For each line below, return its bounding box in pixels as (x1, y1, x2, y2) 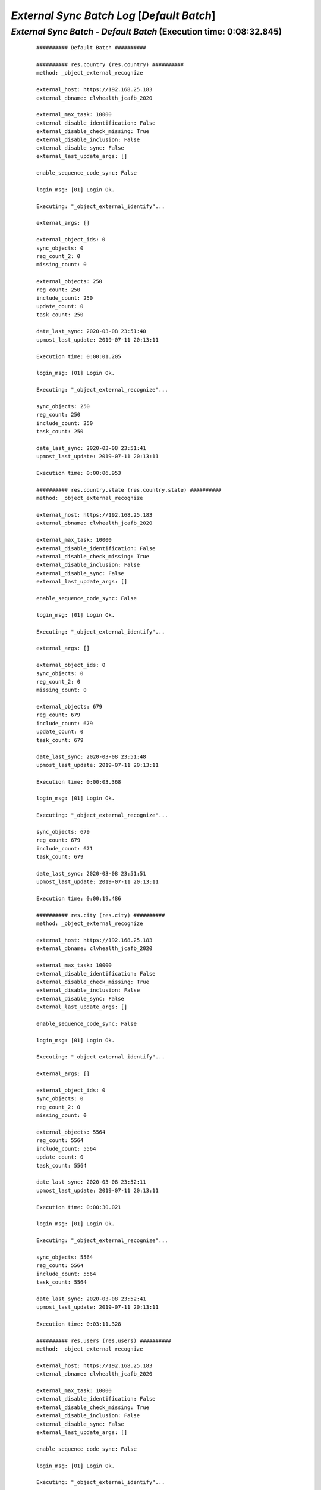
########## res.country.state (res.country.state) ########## (36, 486, 222, 493)
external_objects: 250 (36, 278, 103, 285)
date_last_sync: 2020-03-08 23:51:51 (36, 870, 147, 877)
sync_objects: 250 (36, 403, 90, 409)
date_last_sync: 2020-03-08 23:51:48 (36, 753, 147, 760)
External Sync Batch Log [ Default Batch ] (11, 9, 216, 22)
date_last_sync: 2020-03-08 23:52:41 (36, 1295, 147, 1302)
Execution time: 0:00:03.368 (36, 778, 121, 785)
